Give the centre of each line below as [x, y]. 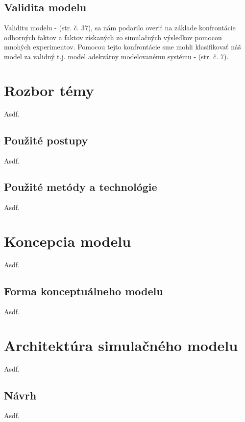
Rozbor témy [49, 90]
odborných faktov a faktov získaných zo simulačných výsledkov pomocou [113, 37]
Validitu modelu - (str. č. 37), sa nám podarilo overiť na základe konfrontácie [120, 28]
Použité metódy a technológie [81, 187]
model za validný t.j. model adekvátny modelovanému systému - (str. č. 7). [116, 56]
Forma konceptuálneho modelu [84, 291]
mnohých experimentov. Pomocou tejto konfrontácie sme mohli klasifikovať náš [122, 47]
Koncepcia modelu [68, 241]
